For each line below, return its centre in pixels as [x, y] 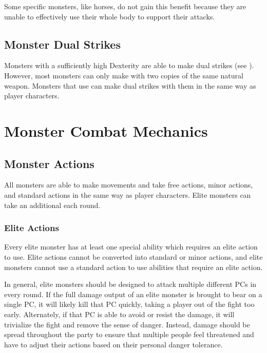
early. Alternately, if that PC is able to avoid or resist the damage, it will [119, 314]
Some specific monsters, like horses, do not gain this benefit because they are [125, 6]
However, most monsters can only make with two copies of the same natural [124, 75]
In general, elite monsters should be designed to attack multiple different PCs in [130, 284]
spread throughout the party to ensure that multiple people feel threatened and [129, 334]
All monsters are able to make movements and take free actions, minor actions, [129, 185]
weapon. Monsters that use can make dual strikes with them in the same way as [130, 85]
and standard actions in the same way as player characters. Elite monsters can [128, 194]
